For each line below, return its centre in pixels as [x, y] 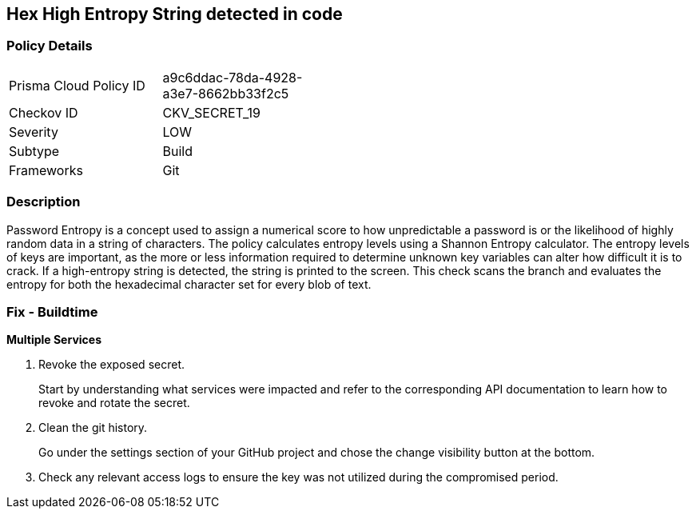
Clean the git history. [93, 428]
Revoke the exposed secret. [111, 365]
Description [44, 202]
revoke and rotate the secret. [114, 403]
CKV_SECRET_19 [211, 112]
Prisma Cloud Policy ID [77, 85]
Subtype [34, 151]
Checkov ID [44, 112]
